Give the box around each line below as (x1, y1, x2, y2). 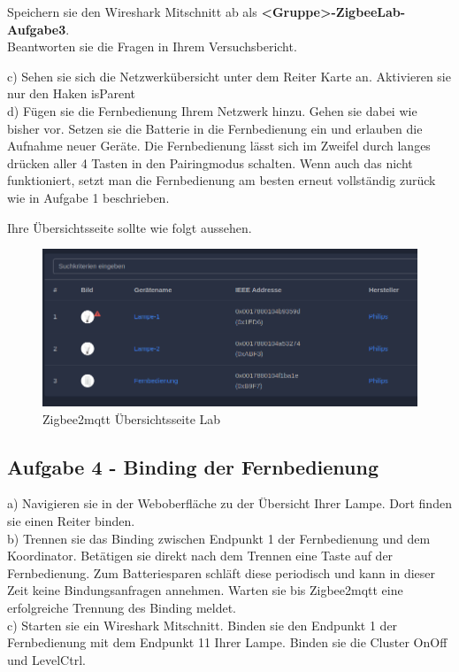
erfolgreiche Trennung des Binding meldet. (7, 599, 237, 616)
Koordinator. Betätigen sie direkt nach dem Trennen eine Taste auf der (7, 546, 394, 565)
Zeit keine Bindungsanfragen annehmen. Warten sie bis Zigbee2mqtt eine (7, 581, 403, 599)
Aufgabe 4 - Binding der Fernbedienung (7, 452, 379, 480)
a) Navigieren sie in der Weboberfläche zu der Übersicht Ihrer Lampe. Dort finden (7, 494, 452, 513)
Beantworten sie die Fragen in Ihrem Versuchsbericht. (7, 37, 297, 56)
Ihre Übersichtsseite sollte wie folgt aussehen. (7, 218, 252, 236)
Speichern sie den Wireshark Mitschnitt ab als (7, 3, 257, 20)
